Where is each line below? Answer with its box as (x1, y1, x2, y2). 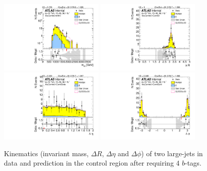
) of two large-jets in (141, 148, 203, 158)
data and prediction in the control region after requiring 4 (4, 158, 180, 168)
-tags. (185, 158, 202, 168)
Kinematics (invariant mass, (4, 148, 89, 158)
